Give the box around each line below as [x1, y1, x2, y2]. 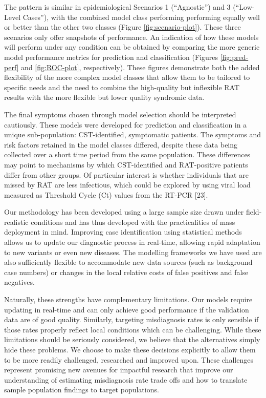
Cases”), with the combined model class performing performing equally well [23, 11, 260, 22]
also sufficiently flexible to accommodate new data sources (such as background [4, 257, 253, 267]
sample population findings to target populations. [4, 384, 159, 395]
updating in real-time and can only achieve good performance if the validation [4, 304, 249, 315]
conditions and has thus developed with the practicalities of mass [31, 216, 235, 227]
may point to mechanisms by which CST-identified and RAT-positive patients [4, 159, 248, 170]
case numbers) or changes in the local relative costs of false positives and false [4, 266, 249, 277]
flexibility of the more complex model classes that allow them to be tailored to [4, 72, 250, 82]
